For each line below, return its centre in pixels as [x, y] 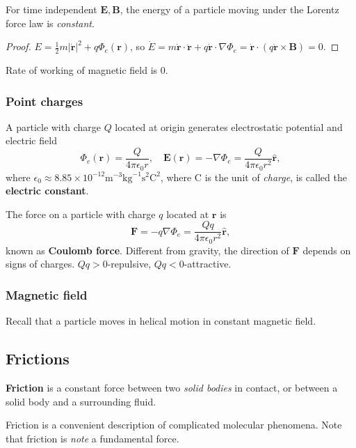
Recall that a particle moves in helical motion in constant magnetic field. [161, 321]
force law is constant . [50, 23]
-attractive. [208, 264]
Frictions [38, 358]
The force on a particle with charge [81, 214]
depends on [327, 250]
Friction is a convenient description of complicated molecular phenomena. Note [174, 425]
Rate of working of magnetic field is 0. [87, 70]
